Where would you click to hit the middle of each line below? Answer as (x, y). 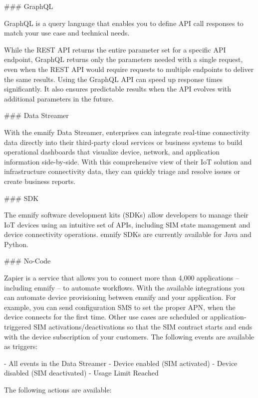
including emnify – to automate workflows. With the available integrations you (125, 287)
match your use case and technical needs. (67, 33)
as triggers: (21, 346)
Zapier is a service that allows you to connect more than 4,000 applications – (122, 278)
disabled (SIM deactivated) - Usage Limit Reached (81, 373)
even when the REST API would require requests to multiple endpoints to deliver (129, 69)
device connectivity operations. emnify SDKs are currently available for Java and (128, 234)
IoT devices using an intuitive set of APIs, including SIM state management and (127, 224)
